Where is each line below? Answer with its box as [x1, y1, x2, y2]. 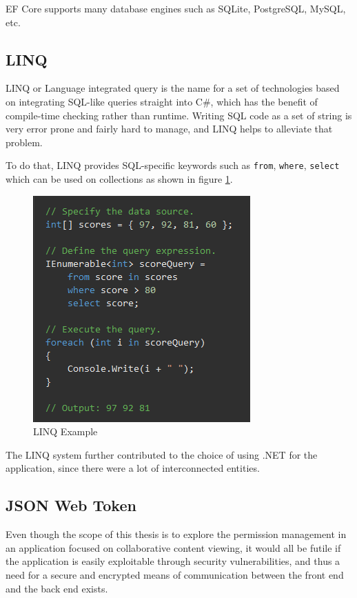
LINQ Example [33, 424, 98, 439]
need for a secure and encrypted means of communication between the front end [6, 567, 344, 581]
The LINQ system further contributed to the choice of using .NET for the [6, 447, 318, 461]
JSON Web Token [6, 495, 136, 516]
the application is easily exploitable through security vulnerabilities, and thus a [6, 554, 340, 568]
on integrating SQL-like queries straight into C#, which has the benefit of [6, 94, 318, 108]
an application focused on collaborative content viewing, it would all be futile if [6, 540, 341, 555]
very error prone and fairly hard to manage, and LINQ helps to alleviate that [6, 121, 333, 136]
